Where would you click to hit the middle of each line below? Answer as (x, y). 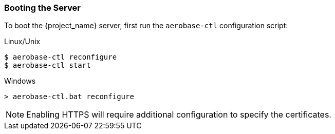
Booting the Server (42, 8)
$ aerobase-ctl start (48, 65)
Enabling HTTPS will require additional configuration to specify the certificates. (179, 115)
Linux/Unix (22, 42)
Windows (20, 81)
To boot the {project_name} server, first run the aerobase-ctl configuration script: (146, 26)
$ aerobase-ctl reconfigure (61, 57)
